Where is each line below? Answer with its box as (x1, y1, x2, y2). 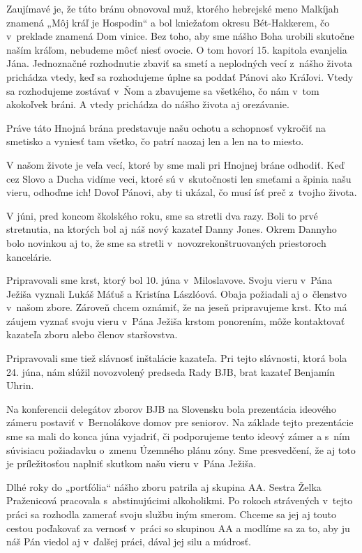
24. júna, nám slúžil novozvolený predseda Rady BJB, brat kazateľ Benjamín (6, 364, 335, 379)
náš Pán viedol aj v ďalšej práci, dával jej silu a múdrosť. (6, 534, 251, 549)
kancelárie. (6, 249, 52, 264)
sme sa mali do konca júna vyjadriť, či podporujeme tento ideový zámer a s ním (6, 429, 350, 444)
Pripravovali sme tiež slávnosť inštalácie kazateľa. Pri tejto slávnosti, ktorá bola (6, 351, 347, 365)
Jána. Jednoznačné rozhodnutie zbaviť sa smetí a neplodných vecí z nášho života (6, 56, 353, 70)
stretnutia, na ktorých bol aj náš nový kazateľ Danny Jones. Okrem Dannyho (6, 222, 337, 236)
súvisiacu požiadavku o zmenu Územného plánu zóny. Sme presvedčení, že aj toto (6, 442, 356, 457)
